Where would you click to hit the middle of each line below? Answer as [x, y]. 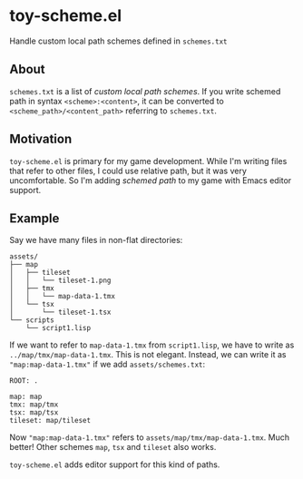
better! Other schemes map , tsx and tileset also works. [113, 447]
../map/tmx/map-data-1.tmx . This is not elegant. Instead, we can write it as [148, 355]
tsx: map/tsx [34, 413]
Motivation [41, 139]
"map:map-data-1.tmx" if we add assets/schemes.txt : [108, 365]
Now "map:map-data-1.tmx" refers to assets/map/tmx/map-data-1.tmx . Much [150, 437]
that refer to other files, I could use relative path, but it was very [128, 171]
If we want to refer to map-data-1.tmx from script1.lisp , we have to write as [152, 345]
